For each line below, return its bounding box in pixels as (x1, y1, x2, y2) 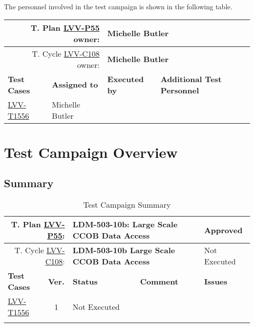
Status (72, 275, 98, 287)
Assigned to (52, 79, 98, 90)
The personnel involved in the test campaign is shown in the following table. (4, 1, 233, 11)
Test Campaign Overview (4, 142, 178, 162)
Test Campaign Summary (83, 199, 171, 211)
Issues (204, 275, 228, 287)
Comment (140, 275, 179, 287)
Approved (204, 224, 243, 236)
